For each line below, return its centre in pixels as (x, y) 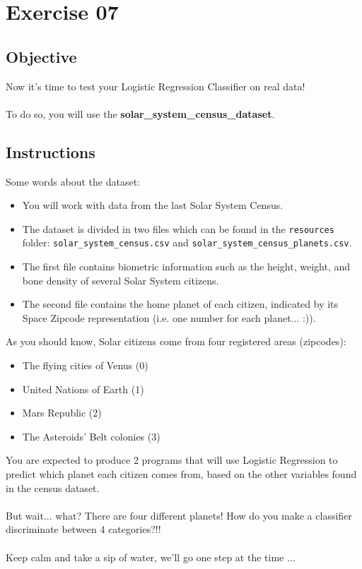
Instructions (51, 151)
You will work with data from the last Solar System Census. (153, 205)
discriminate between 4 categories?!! (83, 529)
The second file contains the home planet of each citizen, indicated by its (180, 304)
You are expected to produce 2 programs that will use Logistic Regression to (172, 460)
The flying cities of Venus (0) (85, 365)
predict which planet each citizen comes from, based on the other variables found (181, 474)
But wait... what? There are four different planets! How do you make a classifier (179, 515)
